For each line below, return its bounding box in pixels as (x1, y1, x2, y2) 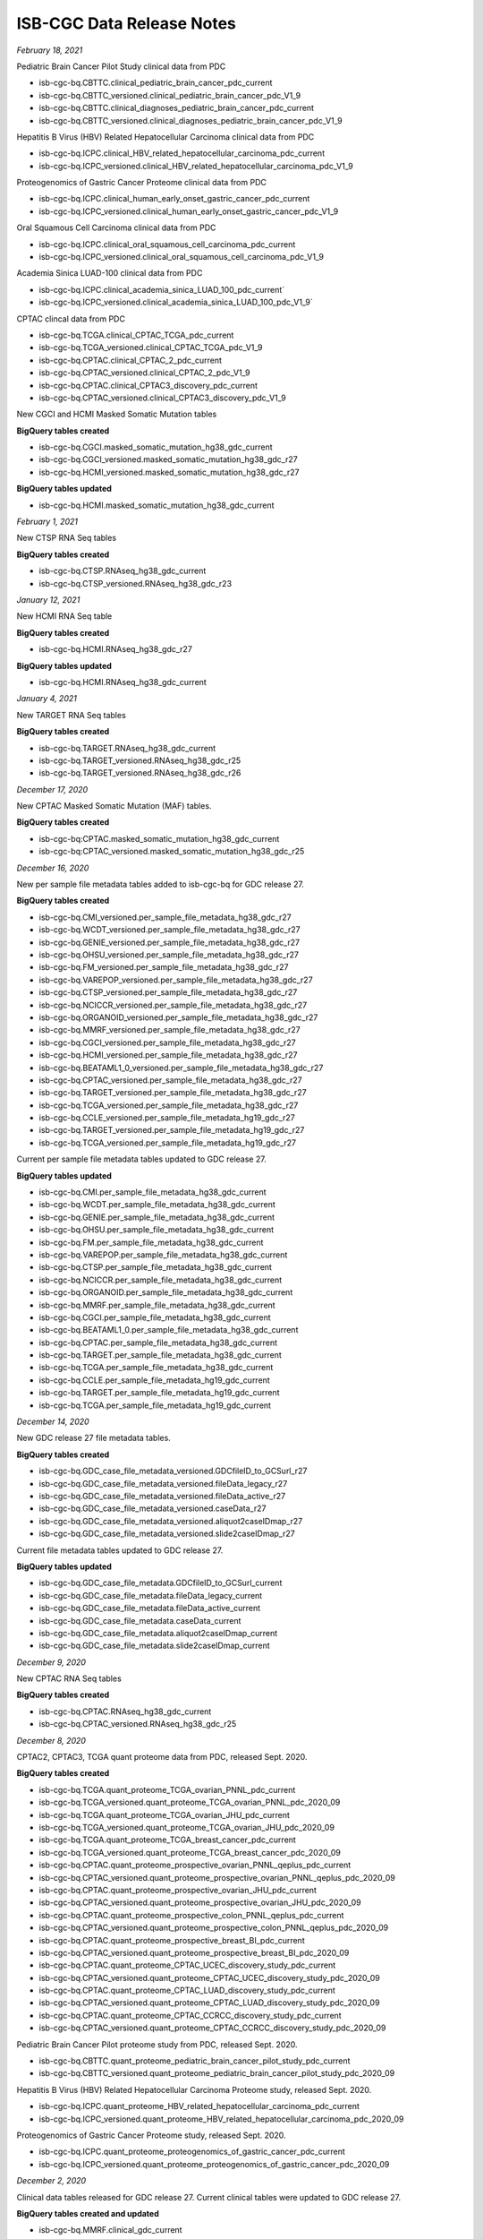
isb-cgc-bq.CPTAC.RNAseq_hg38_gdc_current (38, 1706, 212, 1717)
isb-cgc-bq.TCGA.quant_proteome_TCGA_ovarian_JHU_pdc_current (38, 1809, 291, 1820)
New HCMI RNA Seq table (16, 611, 113, 622)
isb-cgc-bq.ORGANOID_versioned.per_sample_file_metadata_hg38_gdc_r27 (38, 1012, 318, 1023)
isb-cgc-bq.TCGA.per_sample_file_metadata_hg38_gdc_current (38, 1362, 274, 1373)
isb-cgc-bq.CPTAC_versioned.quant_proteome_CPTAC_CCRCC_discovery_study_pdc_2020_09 (38, 2022, 386, 2033)
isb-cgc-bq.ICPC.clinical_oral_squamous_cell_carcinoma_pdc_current (38, 238, 296, 250)
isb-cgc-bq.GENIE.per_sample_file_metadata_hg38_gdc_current (38, 1212, 275, 1222)
